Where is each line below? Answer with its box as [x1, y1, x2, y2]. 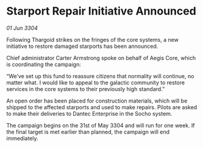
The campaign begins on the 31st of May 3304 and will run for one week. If [6, 121, 195, 129]
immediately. [6, 135, 38, 142]
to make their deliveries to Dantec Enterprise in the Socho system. [6, 110, 173, 117]
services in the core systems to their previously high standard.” [6, 85, 165, 92]
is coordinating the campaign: [6, 61, 81, 68]
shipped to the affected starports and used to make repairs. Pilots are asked [6, 103, 198, 110]
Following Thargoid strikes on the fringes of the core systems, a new [6, 36, 179, 43]
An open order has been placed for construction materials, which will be [6, 97, 188, 104]
